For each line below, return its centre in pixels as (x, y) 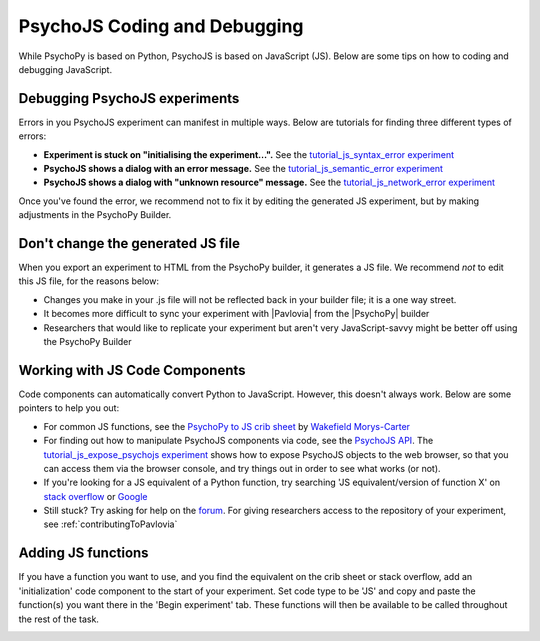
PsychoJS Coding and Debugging (161, 26)
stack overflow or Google (95, 496)
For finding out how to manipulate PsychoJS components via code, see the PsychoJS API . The (238, 441)
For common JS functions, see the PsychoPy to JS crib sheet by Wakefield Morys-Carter (226, 426)
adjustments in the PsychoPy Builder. (95, 215)
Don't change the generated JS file (129, 243)
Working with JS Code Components (132, 370)
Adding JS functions (83, 553)
